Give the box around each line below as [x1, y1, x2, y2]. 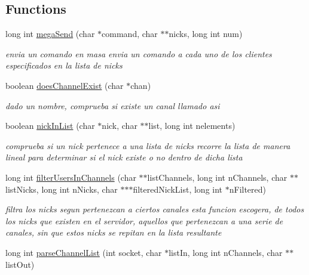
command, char [102, 27, 158, 40]
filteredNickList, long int [133, 183, 223, 195]
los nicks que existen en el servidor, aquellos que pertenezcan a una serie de [5, 214, 283, 227]
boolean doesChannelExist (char [5, 79, 124, 91]
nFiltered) [229, 183, 267, 195]
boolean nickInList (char [5, 119, 95, 132]
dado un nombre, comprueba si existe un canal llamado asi [5, 99, 220, 112]
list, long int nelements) [148, 119, 235, 132]
